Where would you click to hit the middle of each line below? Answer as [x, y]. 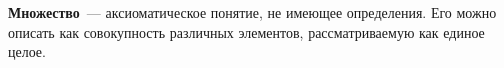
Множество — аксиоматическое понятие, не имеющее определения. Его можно [252, 12]
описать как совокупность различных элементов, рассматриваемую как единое [246, 31]
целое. [27, 51]
